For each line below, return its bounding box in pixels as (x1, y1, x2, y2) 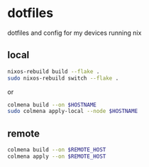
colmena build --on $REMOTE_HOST (7, 146, 106, 153)
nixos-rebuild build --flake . (7, 68, 100, 75)
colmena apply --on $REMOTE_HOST (7, 153, 106, 160)
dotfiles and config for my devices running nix (7, 28, 142, 37)
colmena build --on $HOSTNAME (7, 101, 97, 108)
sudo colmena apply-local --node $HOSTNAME (7, 108, 138, 115)
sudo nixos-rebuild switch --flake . (7, 75, 119, 82)
